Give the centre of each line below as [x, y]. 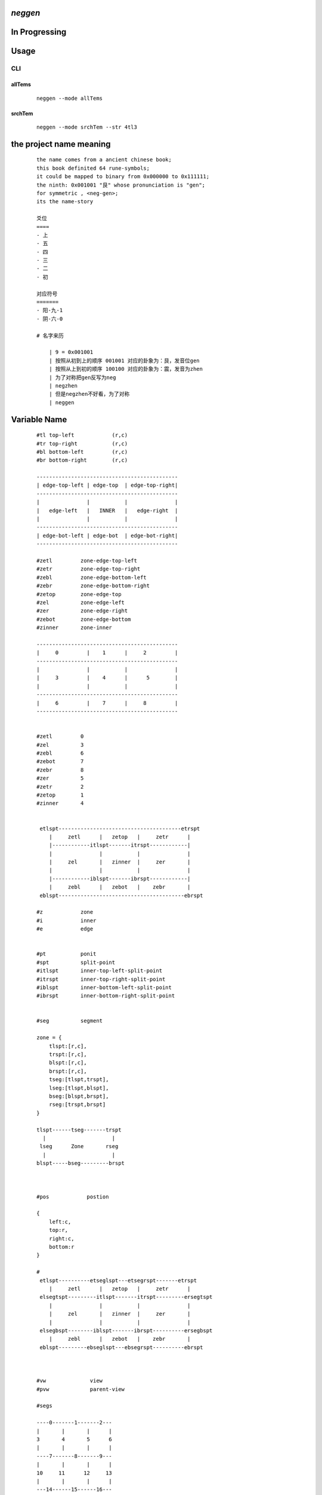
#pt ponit [66, 954]
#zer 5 [60, 778]
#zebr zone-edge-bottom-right [93, 586]
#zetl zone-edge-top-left [87, 561]
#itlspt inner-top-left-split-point [100, 971]
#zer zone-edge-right [82, 611]
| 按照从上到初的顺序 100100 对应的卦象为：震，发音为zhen [126, 369]
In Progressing [39, 32]
